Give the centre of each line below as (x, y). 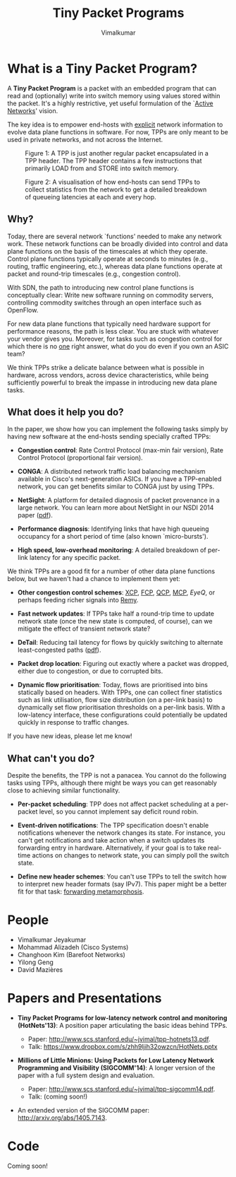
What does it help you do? (66, 412)
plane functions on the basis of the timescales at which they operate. (107, 251)
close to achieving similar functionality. (64, 790)
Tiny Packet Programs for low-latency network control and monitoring (122, 1018)
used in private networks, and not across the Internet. (85, 139)
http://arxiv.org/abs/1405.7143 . (62, 1118)
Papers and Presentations (85, 999)
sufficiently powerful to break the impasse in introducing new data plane (112, 382)
